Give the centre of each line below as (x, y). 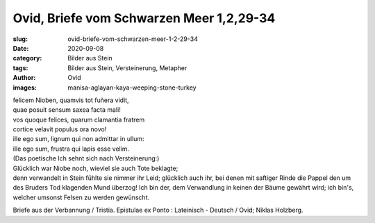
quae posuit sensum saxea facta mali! (67, 110)
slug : (20, 39)
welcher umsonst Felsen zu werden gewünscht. (81, 197)
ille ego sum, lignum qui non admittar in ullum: (79, 139)
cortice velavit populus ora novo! (60, 129)
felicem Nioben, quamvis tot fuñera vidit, (71, 100)
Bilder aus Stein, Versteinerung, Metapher (127, 68)
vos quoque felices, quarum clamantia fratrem (79, 119)
